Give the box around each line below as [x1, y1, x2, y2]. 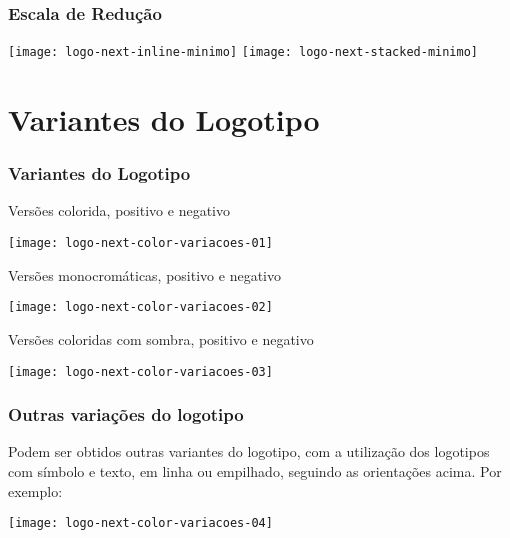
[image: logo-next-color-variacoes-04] [8, 516, 273, 531]
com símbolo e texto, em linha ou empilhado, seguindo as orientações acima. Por [8, 461, 502, 482]
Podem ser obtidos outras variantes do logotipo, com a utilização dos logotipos [8, 441, 490, 462]
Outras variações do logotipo [8, 402, 244, 427]
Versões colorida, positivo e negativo [8, 200, 230, 221]
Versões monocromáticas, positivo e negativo [8, 264, 281, 285]
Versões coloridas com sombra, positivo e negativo [8, 328, 314, 349]
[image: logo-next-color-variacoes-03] [8, 364, 273, 379]
